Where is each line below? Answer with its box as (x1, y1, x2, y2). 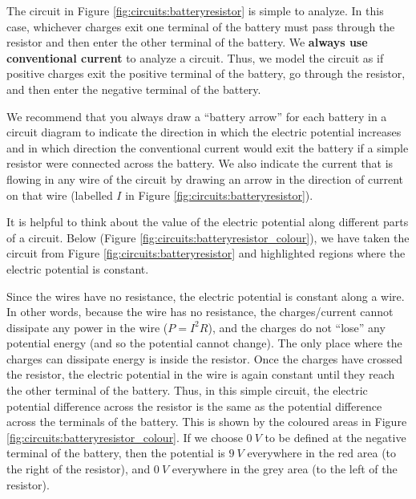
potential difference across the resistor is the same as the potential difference (6, 397, 382, 414)
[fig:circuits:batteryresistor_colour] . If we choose (6, 428, 243, 445)
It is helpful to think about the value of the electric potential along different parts (6, 213, 409, 230)
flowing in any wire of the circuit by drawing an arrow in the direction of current (6, 170, 404, 187)
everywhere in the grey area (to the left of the (172, 460, 398, 477)
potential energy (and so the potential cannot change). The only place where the (6, 335, 402, 351)
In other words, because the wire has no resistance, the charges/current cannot (6, 303, 394, 320)
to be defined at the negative (265, 428, 406, 445)
